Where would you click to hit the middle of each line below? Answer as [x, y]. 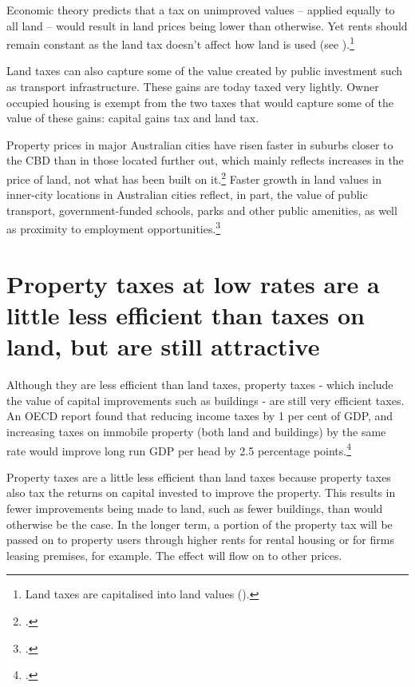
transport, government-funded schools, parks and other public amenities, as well [202, 210]
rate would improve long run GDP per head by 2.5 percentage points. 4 [179, 449]
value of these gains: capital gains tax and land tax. [133, 118]
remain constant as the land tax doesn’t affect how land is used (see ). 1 [181, 43]
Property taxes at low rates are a [193, 283]
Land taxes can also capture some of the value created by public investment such [205, 71]
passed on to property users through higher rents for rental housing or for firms [200, 540]
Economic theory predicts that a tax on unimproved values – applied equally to [201, 10]
